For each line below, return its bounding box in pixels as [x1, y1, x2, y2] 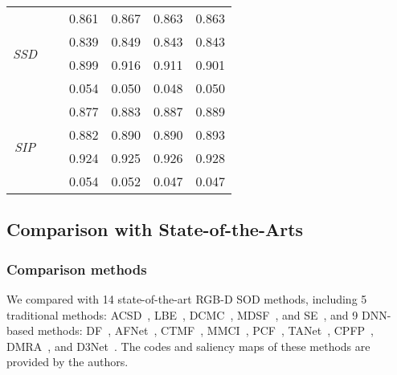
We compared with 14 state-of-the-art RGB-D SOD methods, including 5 [6, 291, 367, 307]
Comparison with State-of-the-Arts [6, 217, 304, 242]
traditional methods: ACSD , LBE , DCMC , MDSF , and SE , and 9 [6, 306, 358, 323]
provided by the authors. [6, 353, 129, 370]
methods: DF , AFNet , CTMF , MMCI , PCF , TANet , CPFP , [37, 322, 374, 339]
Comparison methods [6, 259, 147, 279]
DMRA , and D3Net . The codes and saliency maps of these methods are [6, 337, 370, 354]
